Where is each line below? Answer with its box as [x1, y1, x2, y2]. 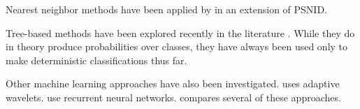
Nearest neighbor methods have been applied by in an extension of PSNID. [6, 2, 328, 16]
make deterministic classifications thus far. [6, 52, 187, 67]
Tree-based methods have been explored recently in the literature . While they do [6, 25, 355, 40]
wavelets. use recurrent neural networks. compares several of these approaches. [6, 89, 341, 104]
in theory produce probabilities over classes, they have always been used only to [6, 39, 348, 54]
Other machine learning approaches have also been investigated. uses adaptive [6, 76, 340, 91]
